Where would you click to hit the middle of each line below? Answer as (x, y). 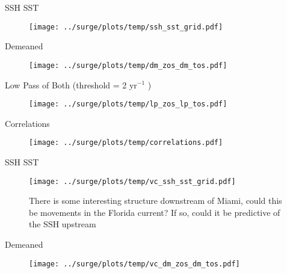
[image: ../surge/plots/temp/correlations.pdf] (126, 143)
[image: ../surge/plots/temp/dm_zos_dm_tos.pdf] (128, 65)
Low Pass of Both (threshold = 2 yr (71, 84)
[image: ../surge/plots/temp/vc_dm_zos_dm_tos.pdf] (134, 264)
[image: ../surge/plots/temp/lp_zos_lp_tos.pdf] (128, 104)
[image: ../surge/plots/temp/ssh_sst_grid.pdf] (126, 27)
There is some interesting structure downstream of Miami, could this (156, 201)
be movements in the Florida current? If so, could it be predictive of (155, 212)
